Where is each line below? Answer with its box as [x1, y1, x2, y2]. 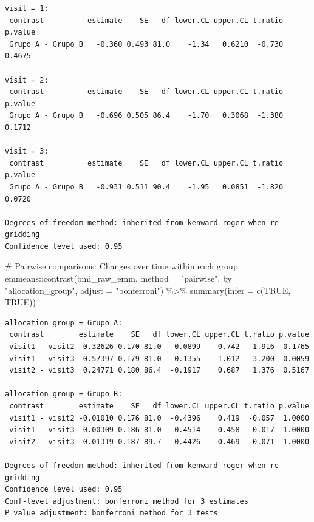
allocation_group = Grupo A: [5, 318, 123, 327]
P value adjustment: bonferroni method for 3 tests [5, 509, 218, 518]
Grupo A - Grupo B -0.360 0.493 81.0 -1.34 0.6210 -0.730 [9, 39, 284, 49]
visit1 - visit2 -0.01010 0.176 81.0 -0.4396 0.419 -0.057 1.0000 [9, 413, 310, 422]
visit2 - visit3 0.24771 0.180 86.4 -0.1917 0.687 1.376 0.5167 [9, 366, 310, 375]
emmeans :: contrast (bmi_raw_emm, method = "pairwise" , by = [5, 272, 242, 285]
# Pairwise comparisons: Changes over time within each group [5, 260, 238, 273]
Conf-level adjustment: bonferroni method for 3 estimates [5, 497, 248, 506]
